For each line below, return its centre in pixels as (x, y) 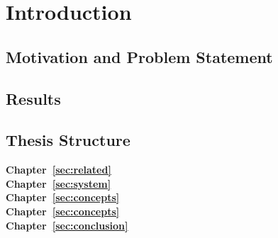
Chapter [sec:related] (59, 170)
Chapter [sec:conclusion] (67, 225)
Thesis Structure (68, 140)
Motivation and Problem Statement (139, 56)
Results (33, 98)
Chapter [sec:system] (59, 183)
